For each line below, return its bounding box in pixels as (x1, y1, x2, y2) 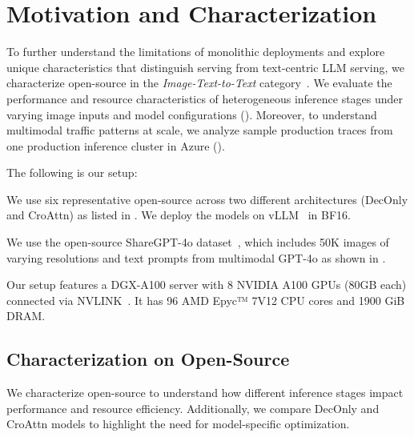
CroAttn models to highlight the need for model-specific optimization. (6, 415, 350, 432)
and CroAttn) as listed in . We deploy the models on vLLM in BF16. (6, 206, 352, 223)
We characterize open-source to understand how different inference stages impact (6, 384, 404, 401)
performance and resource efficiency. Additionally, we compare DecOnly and (6, 399, 380, 416)
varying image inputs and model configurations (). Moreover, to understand (6, 106, 377, 122)
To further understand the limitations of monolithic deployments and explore (6, 43, 385, 60)
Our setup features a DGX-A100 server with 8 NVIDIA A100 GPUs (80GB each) (6, 276, 407, 293)
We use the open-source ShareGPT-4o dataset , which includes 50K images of (6, 234, 389, 251)
